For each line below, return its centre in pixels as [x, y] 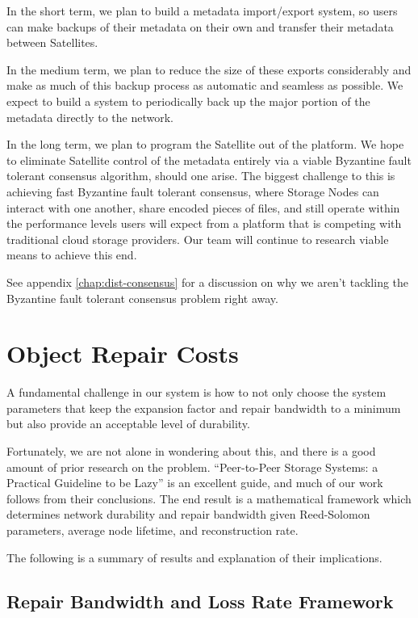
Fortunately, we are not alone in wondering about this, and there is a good [191, 451]
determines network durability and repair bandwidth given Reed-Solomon [188, 514]
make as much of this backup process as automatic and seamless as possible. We [205, 85]
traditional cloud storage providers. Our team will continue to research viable [198, 239]
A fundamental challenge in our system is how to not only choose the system [196, 392]
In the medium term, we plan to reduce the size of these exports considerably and [209, 69]
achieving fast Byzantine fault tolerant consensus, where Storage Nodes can [193, 191]
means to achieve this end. [72, 255]
